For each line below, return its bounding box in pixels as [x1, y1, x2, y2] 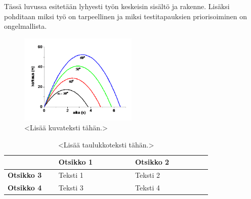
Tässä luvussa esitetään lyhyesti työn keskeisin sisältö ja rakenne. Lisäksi [4, 1, 230, 11]
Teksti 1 [58, 170, 83, 180]
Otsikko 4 [8, 182, 42, 193]
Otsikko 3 [8, 170, 42, 180]
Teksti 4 [135, 182, 160, 193]
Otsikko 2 [135, 157, 170, 167]
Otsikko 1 [58, 157, 93, 167]
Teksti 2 [135, 170, 160, 180]
